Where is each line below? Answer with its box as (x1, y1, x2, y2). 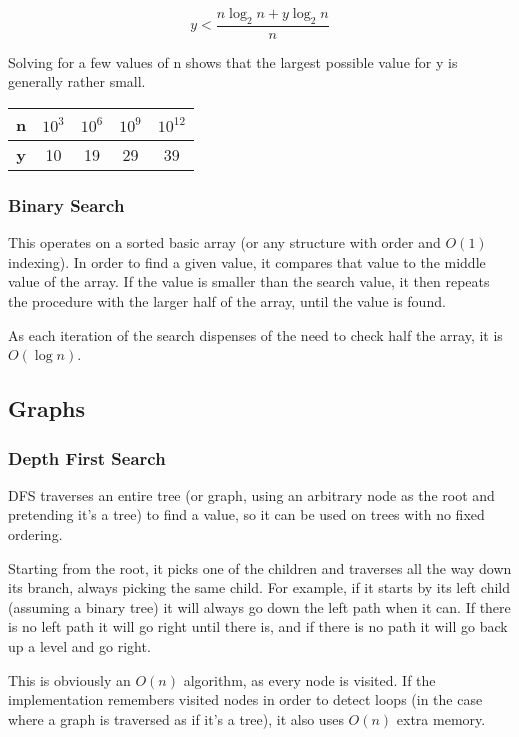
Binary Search (8, 192, 125, 217)
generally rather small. (8, 71, 146, 92)
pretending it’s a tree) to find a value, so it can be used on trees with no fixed (8, 504, 485, 525)
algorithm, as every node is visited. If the (183, 669, 436, 690)
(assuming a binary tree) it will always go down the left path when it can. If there (8, 596, 511, 617)
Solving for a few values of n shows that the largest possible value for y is (8, 51, 458, 72)
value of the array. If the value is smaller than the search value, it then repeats (8, 271, 490, 292)
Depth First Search (8, 445, 166, 470)
